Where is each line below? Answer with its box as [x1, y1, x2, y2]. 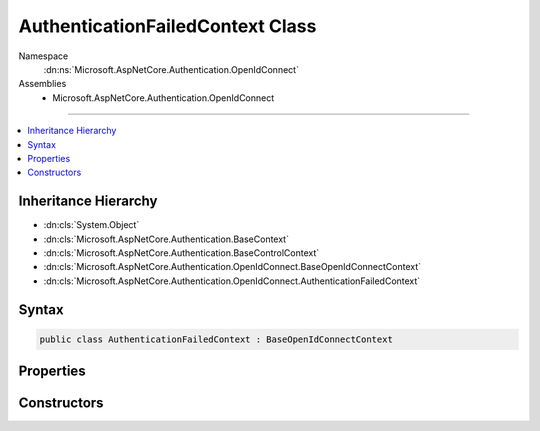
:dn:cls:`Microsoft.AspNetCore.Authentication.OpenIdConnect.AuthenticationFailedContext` [43, 275, 421, 287]
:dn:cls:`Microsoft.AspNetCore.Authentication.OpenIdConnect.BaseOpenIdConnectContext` [43, 261, 422, 273]
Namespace [18, 50, 69, 62]
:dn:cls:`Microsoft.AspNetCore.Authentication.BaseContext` [43, 233, 290, 245]
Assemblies [18, 78, 67, 90]
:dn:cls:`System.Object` [43, 219, 140, 231]
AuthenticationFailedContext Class [18, 15, 317, 37]
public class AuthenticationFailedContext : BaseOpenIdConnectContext [39, 333, 394, 345]
